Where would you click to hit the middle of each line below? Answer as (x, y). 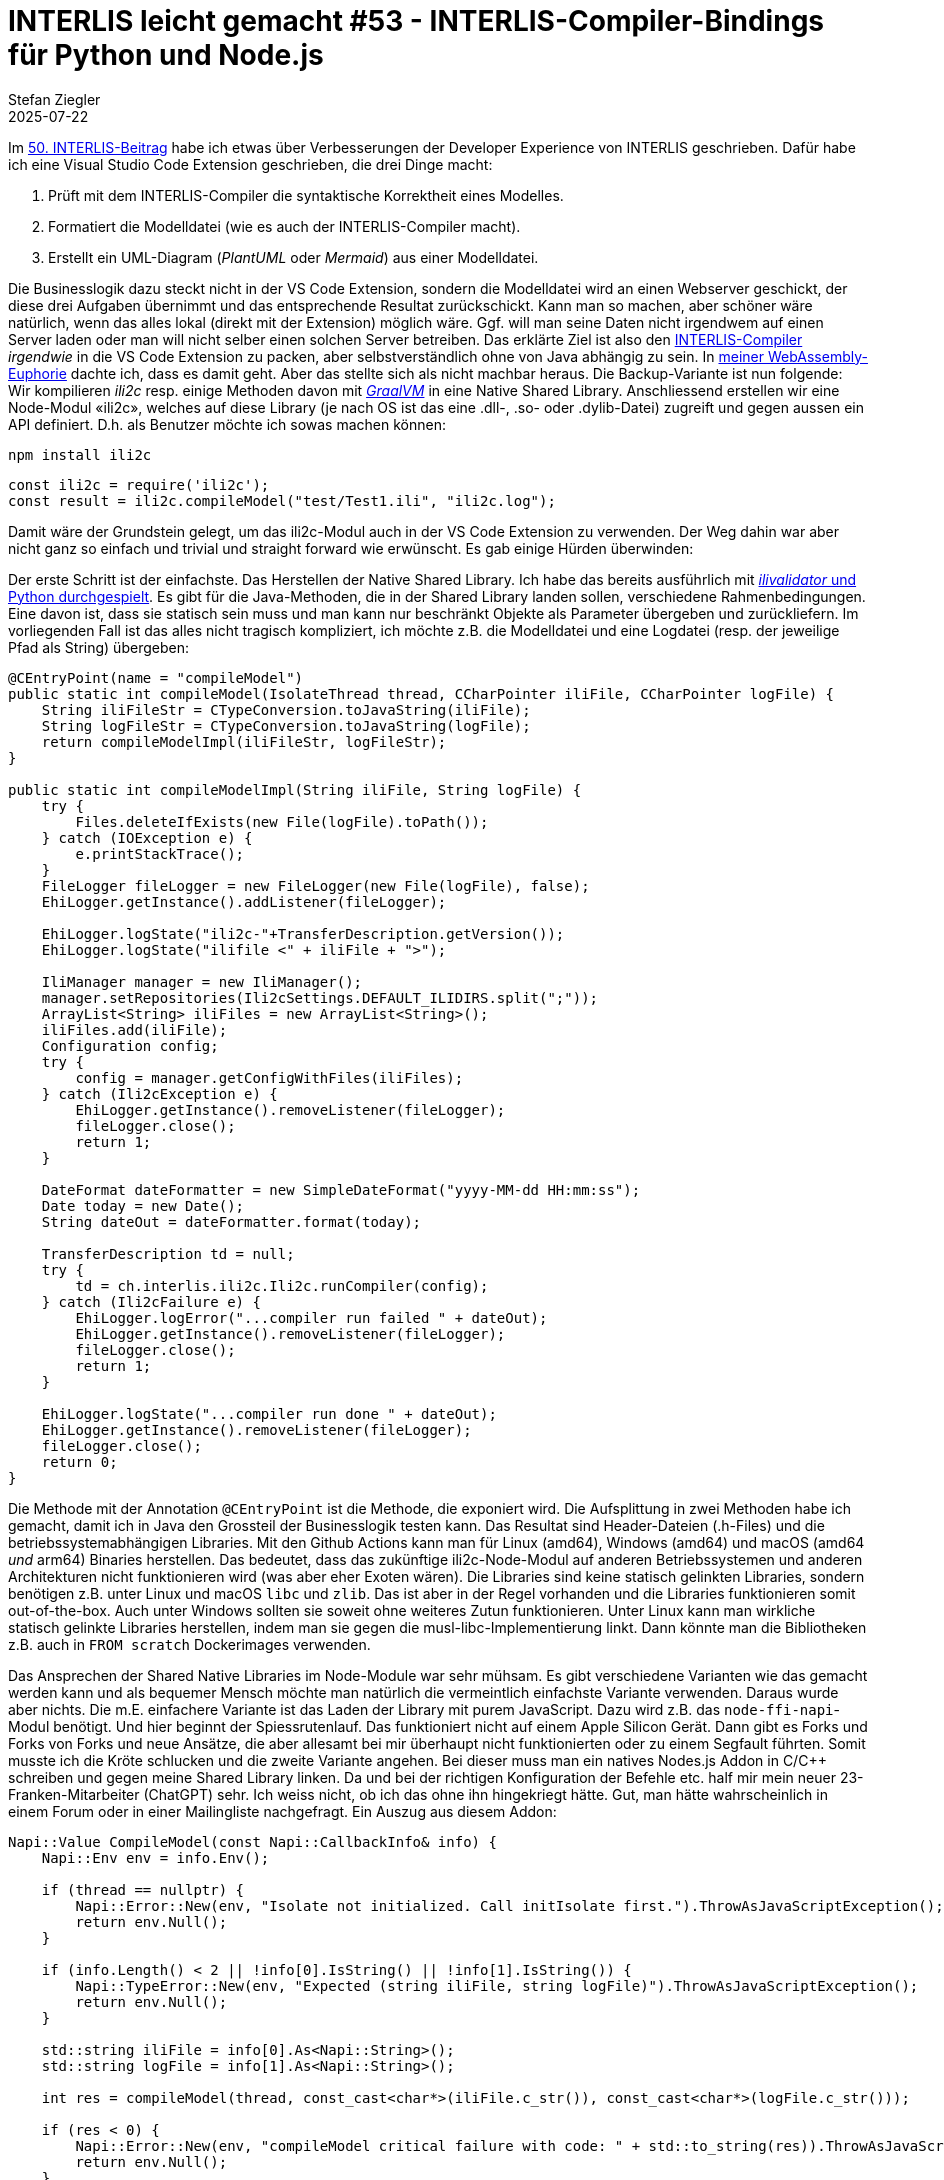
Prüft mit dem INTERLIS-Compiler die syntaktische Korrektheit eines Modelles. (306, 195)
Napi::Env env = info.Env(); (155, 1857)
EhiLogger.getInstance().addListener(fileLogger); (244, 901)
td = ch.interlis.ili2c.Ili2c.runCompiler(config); (282, 1285)
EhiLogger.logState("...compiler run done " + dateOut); (269, 1413)
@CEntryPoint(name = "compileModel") (156, 677)
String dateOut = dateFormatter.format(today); (231, 1221)
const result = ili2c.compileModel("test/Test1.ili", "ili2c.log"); (282, 500)
